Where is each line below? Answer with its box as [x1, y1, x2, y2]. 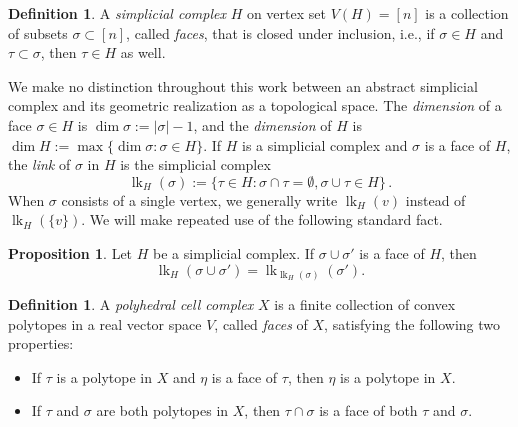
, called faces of [214, 313, 308, 334]
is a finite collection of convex [274, 294, 456, 315]
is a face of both [319, 400, 418, 421]
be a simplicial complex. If [153, 242, 315, 263]
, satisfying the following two [324, 313, 501, 334]
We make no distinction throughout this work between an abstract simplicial [8, 75, 478, 96]
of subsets [8, 22, 68, 43]
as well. [120, 42, 166, 63]
